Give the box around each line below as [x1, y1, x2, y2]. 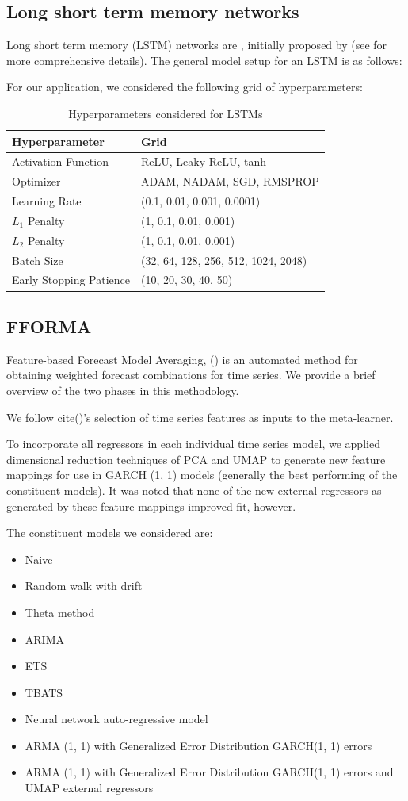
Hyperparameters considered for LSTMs [68, 105, 263, 121]
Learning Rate [12, 193, 82, 209]
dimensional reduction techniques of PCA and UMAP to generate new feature [6, 450, 386, 467]
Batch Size [12, 251, 63, 268]
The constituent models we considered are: [6, 524, 213, 541]
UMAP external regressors [25, 780, 154, 796]
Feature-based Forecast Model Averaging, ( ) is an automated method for [6, 351, 358, 367]
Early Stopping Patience [12, 271, 131, 288]
